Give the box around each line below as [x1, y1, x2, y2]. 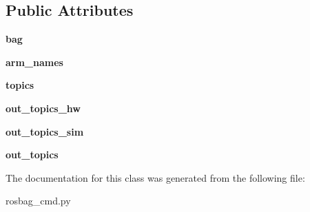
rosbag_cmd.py [6, 193, 71, 208]
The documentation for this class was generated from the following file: [6, 170, 305, 184]
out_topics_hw [6, 100, 81, 115]
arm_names [6, 54, 63, 69]
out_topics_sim [6, 124, 84, 138]
